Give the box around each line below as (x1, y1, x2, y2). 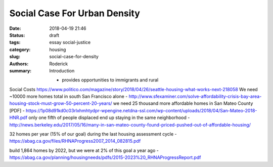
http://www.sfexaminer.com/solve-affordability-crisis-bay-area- (128, 94, 262, 100)
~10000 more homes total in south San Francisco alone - (9, 94, 128, 100)
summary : (9, 67, 32, 73)
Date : (9, 25, 21, 31)
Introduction (49, 67, 75, 73)
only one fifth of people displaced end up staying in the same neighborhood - (28, 114, 190, 121)
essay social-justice (49, 39, 91, 46)
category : (9, 46, 31, 53)
